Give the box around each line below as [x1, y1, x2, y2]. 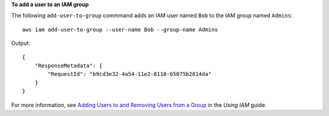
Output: [11, 39, 30, 47]
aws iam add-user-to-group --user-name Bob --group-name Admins [22, 26, 219, 33]
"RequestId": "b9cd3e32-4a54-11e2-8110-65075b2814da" [48, 70, 212, 78]
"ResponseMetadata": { [34, 62, 103, 69]
